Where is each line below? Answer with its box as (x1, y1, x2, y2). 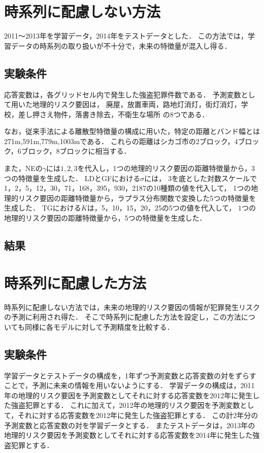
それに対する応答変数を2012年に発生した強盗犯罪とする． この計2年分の (18, 409, 258, 420)
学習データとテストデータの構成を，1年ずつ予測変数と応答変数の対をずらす (4, 370, 256, 380)
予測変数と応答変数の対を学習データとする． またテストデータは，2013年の (4, 420, 255, 430)
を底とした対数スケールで (171, 172, 257, 183)
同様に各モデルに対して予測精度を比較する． (24, 321, 174, 332)
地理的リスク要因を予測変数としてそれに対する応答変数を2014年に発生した (4, 430, 253, 440)
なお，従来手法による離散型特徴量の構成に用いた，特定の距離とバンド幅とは (4, 126, 260, 136)
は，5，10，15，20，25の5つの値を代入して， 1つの (87, 202, 256, 213)
